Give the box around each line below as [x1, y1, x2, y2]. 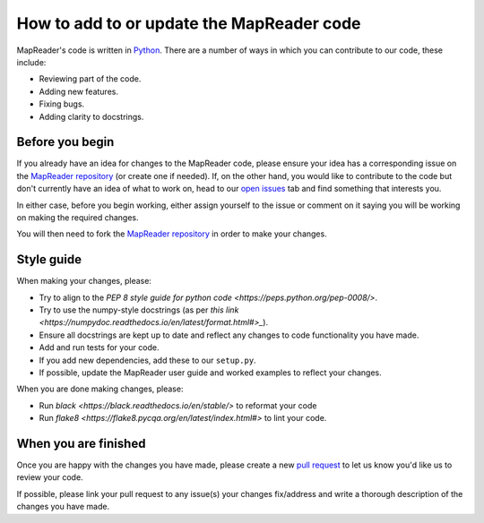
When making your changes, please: [16, 276, 152, 287]
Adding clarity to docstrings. [39, 111, 144, 122]
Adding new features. [39, 86, 118, 97]
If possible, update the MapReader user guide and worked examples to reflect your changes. [39, 367, 382, 378]
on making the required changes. [16, 211, 139, 223]
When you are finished [16, 435, 146, 451]
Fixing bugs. [39, 99, 85, 109]
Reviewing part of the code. [39, 73, 142, 84]
